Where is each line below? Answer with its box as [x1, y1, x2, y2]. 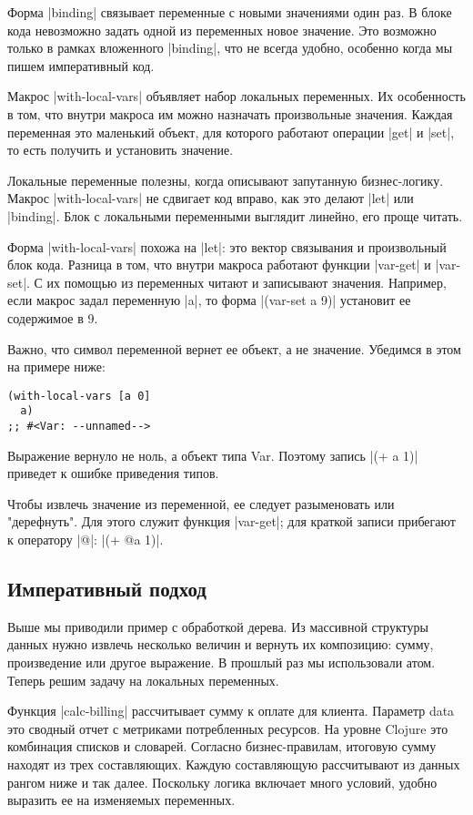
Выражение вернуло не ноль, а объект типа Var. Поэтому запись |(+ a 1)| [7, 445, 418, 464]
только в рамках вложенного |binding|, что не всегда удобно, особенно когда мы [7, 38, 453, 57]
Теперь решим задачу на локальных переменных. [7, 670, 279, 689]
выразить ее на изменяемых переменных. [7, 790, 236, 810]
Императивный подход [7, 575, 206, 603]
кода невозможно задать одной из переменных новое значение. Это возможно [7, 20, 437, 39]
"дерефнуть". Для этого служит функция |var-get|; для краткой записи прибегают [7, 512, 456, 531]
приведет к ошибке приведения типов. [7, 464, 219, 483]
